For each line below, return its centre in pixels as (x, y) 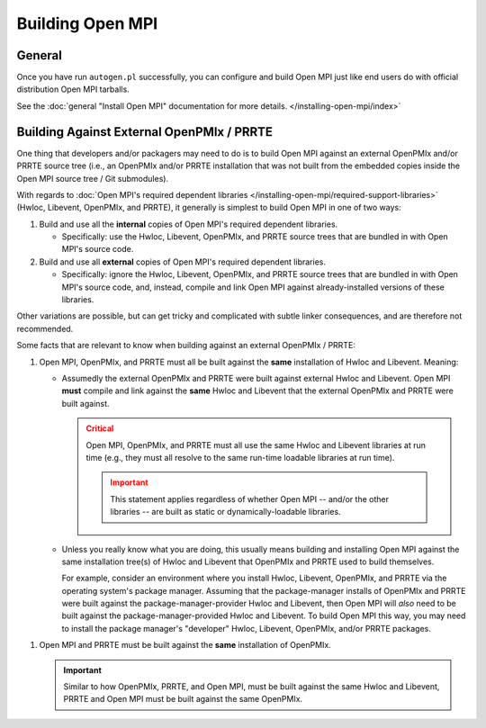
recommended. (45, 328)
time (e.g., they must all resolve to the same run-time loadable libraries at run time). (240, 457)
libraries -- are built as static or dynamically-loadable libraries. (225, 512)
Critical (100, 428)
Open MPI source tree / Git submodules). (93, 178)
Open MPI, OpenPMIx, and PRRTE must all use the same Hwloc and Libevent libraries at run (256, 445)
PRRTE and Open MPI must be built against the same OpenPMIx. (183, 699)
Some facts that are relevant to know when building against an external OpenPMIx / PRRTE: (186, 346)
